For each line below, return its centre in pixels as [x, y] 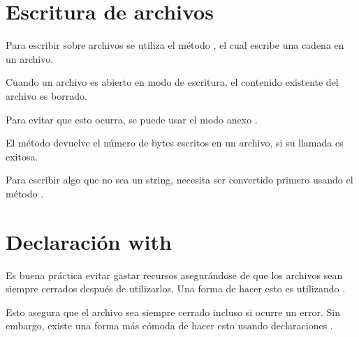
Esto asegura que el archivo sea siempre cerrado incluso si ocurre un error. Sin [173, 312]
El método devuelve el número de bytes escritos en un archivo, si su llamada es [175, 143]
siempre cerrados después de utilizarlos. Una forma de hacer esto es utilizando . [176, 289]
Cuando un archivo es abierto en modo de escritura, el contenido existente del [172, 82]
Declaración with [89, 241]
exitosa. [22, 156]
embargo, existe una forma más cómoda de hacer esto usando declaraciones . [169, 325]
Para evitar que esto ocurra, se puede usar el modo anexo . [132, 119]
